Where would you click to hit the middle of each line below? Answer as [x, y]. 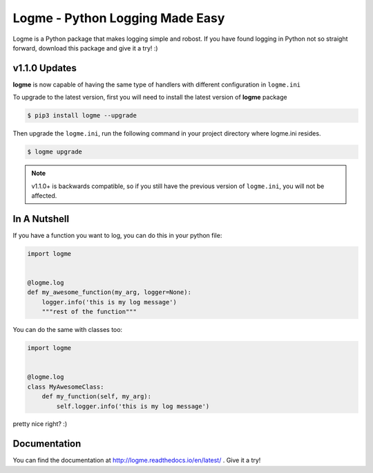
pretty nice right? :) [40, 424]
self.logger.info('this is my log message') [133, 406]
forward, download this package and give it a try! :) [85, 48]
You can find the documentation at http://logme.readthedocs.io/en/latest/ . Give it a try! [137, 461]
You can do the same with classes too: [68, 330]
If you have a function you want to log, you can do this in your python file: [117, 235]
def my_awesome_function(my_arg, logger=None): [109, 293]
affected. [44, 195]
